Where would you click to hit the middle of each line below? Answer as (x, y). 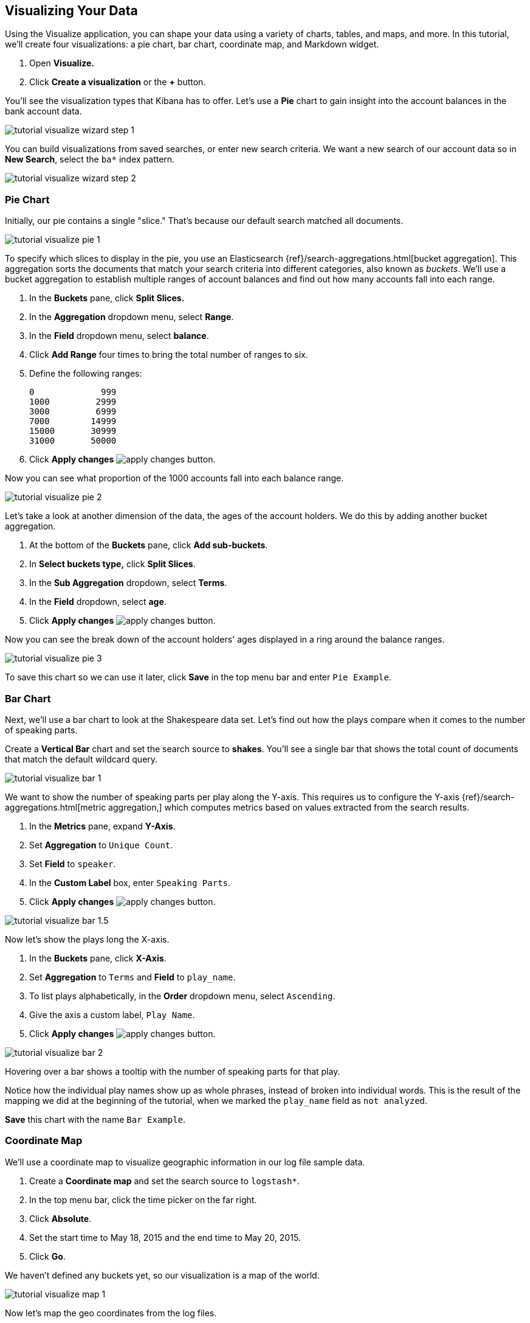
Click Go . (47, 1256)
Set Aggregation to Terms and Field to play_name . (132, 977)
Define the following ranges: (86, 374)
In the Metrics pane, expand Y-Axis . (102, 826)
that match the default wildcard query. (81, 759)
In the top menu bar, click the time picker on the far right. (143, 1199)
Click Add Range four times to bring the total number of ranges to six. (169, 355)
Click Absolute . (60, 1218)
